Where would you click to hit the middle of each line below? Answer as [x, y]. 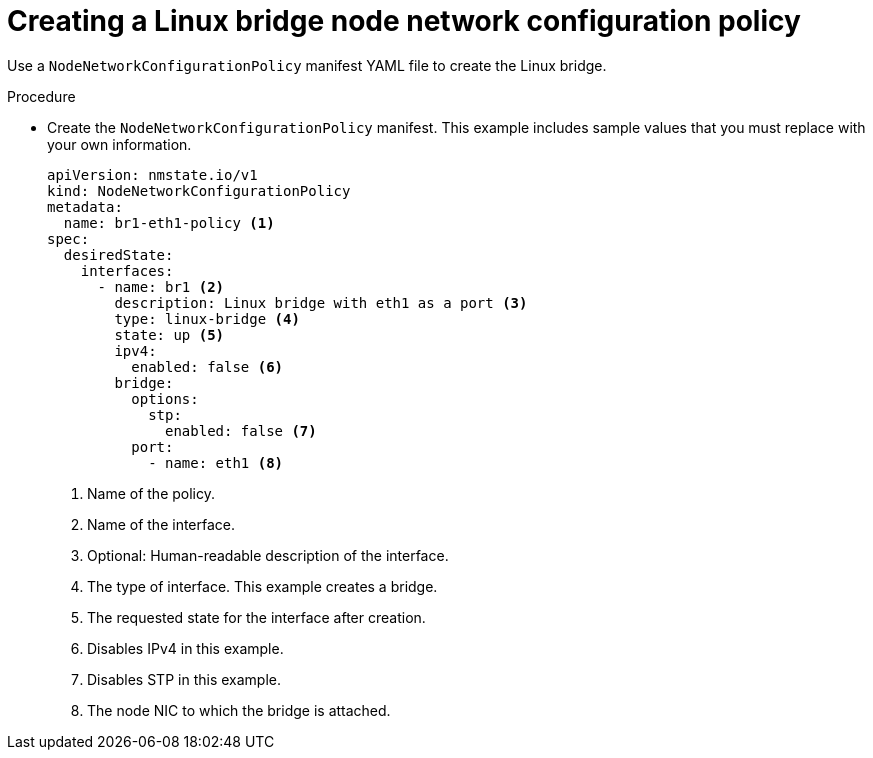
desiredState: [118, 254]
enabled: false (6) [207, 366]
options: [165, 398]
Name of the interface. [161, 524]
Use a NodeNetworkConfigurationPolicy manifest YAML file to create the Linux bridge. [307, 65]
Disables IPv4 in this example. [185, 648]
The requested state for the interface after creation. [256, 617]
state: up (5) [169, 334]
